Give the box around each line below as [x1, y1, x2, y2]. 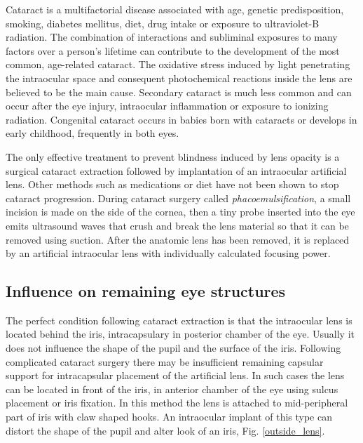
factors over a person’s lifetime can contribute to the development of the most [6, 43, 340, 58]
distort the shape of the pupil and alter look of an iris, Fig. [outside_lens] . [6, 423, 325, 437]
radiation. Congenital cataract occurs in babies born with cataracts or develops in [6, 112, 357, 126]
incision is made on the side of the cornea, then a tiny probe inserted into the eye [6, 204, 355, 219]
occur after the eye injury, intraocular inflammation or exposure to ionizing [6, 98, 329, 113]
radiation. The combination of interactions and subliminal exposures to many [6, 29, 338, 44]
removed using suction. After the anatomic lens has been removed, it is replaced [6, 232, 350, 246]
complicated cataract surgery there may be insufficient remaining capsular [6, 354, 324, 369]
